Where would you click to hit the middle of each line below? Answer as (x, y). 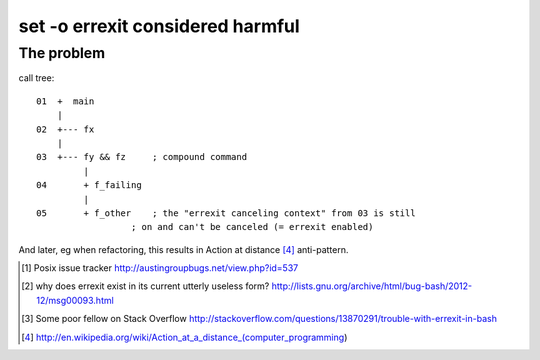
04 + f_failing (89, 185)
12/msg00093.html (75, 300)
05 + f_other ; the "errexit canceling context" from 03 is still (226, 213)
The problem (61, 53)
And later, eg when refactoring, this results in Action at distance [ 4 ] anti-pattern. (183, 249)
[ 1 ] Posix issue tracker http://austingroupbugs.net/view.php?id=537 (160, 268)
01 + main (65, 101)
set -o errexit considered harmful (159, 26)
